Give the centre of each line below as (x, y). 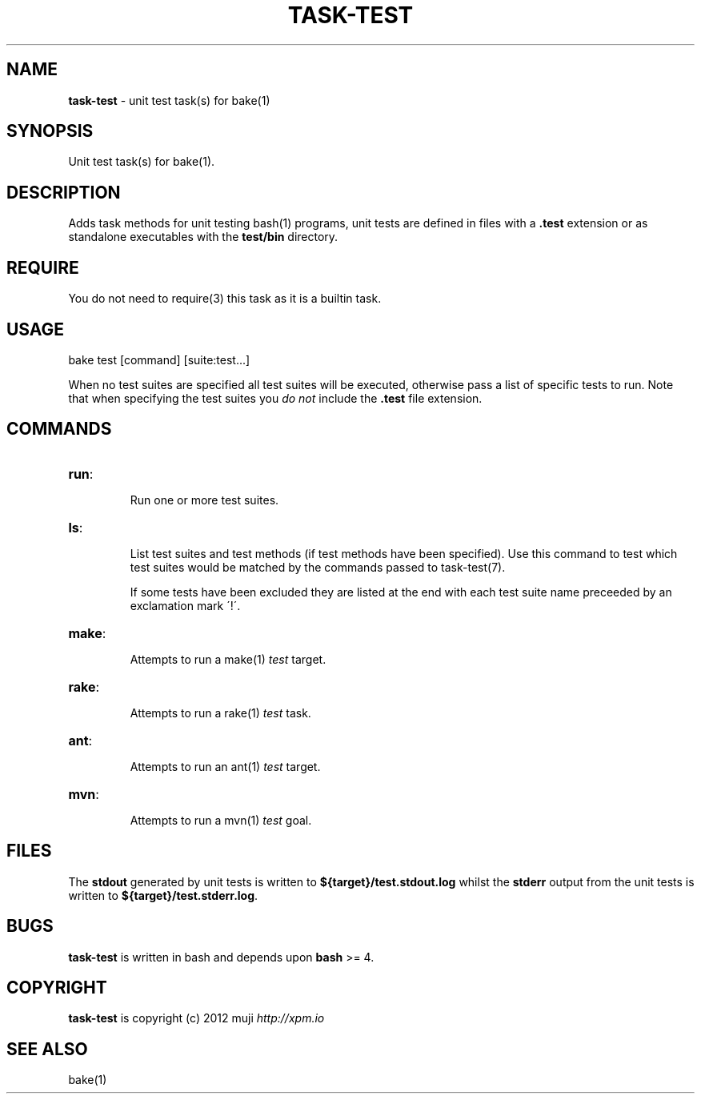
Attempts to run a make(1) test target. (228, 659)
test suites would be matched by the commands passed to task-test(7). (318, 567)
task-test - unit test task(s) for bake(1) (169, 100)
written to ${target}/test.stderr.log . (163, 895)
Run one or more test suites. (204, 500)
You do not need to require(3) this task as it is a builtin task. (225, 299)
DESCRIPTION (64, 192)
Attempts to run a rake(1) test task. (220, 713)
